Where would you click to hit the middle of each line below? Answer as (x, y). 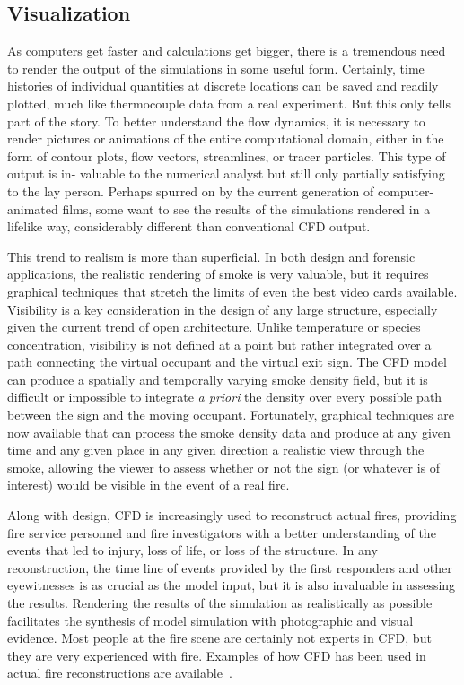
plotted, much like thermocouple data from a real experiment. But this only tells (229, 103)
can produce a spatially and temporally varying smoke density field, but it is (218, 379)
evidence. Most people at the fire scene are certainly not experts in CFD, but (219, 638)
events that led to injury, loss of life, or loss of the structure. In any (193, 550)
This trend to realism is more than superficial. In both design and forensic (211, 256)
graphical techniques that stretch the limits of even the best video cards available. (232, 291)
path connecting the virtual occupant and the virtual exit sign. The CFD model (227, 362)
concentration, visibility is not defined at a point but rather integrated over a (219, 344)
